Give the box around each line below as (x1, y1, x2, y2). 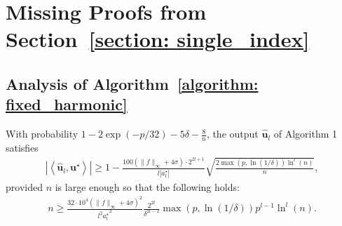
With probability (6, 126, 78, 141)
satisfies (6, 140, 39, 154)
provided (6, 179, 43, 194)
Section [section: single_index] (6, 25, 310, 53)
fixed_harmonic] (6, 93, 128, 115)
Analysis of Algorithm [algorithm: (6, 72, 259, 94)
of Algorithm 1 (273, 126, 338, 141)
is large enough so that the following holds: (55, 179, 240, 194)
